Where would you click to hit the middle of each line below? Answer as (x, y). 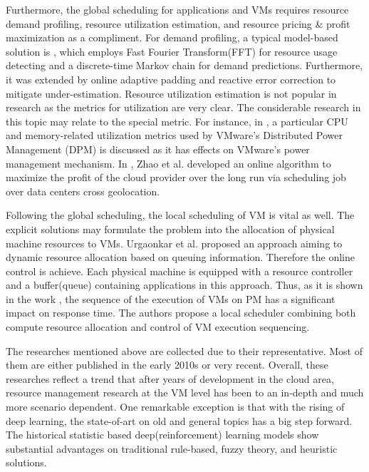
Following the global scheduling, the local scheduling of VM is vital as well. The (180, 215)
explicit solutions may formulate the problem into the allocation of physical (170, 229)
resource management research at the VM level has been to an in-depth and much (185, 393)
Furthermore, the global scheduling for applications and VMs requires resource (177, 9)
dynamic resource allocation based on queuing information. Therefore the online (180, 257)
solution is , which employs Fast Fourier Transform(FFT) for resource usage (172, 51)
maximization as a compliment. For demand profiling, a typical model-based (172, 37)
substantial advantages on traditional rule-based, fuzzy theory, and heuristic (172, 448)
